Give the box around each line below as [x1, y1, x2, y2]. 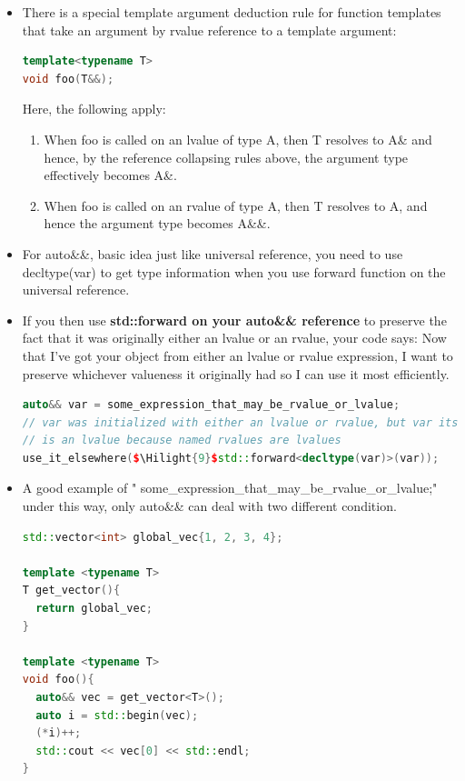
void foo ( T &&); [22, 72, 114, 85]
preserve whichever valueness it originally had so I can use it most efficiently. [22, 364, 450, 383]
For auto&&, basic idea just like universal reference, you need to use [22, 244, 403, 263]
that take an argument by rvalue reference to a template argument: [22, 20, 397, 39]
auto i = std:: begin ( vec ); [35, 708, 199, 722]
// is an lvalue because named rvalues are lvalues [22, 434, 341, 447]
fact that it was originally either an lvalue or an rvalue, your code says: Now [22, 328, 447, 347]
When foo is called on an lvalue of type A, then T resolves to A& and [44, 129, 432, 148]
